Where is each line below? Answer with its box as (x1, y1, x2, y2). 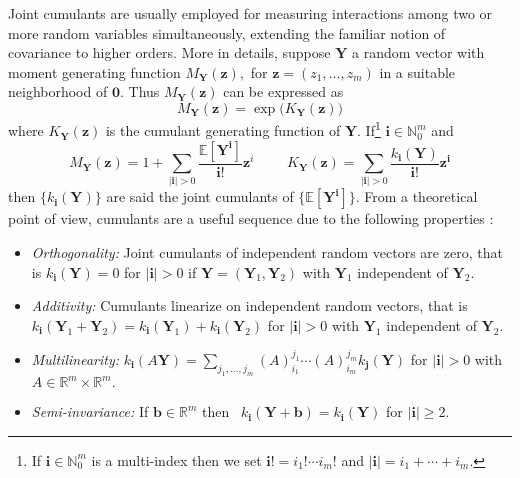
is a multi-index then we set (91, 449, 262, 470)
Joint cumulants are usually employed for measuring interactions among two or (8, 3, 493, 23)
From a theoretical (364, 186, 478, 207)
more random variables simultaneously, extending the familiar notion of (8, 22, 446, 43)
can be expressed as (223, 81, 344, 102)
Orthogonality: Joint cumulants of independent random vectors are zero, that (31, 242, 503, 263)
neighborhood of (8, 81, 108, 102)
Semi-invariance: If (31, 401, 149, 422)
